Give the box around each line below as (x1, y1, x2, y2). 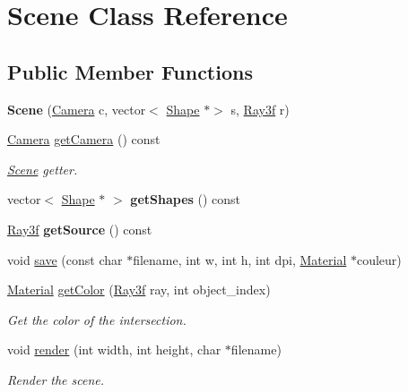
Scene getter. (7, 159, 78, 178)
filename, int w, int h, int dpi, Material (133, 250, 347, 268)
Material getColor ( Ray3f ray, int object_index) (7, 280, 271, 299)
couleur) (356, 250, 402, 268)
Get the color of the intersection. (7, 310, 187, 328)
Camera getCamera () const (7, 130, 161, 149)
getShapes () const (130, 190, 241, 209)
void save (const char (7, 250, 123, 268)
